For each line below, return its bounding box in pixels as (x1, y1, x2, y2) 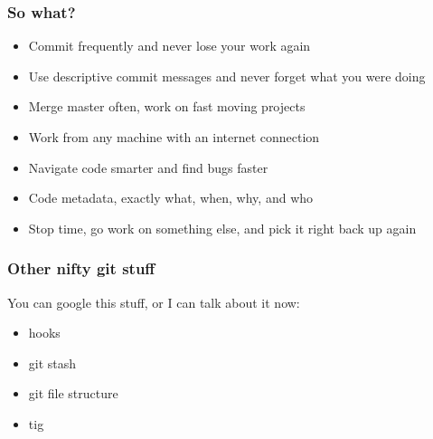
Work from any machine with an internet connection (28, 128, 320, 146)
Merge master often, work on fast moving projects (28, 97, 306, 116)
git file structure (28, 384, 118, 403)
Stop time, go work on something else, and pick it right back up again (28, 218, 417, 237)
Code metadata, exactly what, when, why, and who (28, 188, 314, 207)
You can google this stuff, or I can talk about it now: (7, 292, 300, 311)
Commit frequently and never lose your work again (28, 36, 311, 55)
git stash (28, 353, 77, 372)
